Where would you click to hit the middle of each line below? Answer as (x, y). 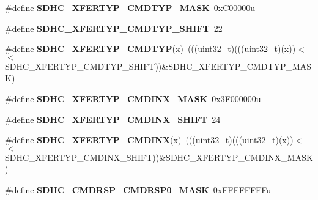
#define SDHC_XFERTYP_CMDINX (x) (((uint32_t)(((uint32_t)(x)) (149, 140)
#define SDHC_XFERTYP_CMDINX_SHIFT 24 (113, 119)
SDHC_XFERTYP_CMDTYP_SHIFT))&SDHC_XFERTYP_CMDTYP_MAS (158, 66)
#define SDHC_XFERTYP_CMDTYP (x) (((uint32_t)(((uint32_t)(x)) (150, 49)
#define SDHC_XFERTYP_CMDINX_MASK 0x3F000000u (133, 98)
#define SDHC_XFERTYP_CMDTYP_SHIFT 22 (114, 28)
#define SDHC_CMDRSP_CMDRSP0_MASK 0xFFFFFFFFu (138, 189)
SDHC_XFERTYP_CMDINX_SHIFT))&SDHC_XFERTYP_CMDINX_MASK (159, 157)
